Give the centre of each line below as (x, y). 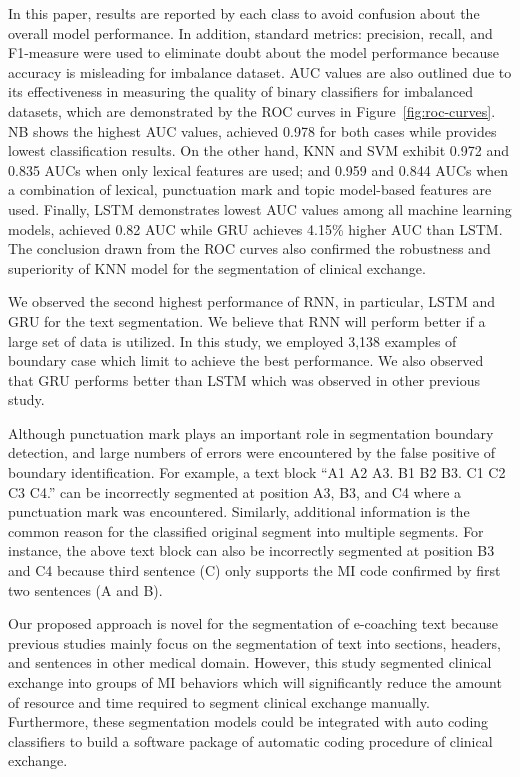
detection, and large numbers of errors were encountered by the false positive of (252, 452)
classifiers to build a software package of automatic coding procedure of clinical (250, 740)
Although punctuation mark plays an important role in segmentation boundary (251, 432)
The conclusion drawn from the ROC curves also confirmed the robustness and (249, 248)
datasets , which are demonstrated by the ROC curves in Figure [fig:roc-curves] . (252, 110)
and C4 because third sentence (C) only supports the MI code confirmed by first (254, 570)
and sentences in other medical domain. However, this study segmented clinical (250, 662)
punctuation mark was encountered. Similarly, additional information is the (239, 511)
